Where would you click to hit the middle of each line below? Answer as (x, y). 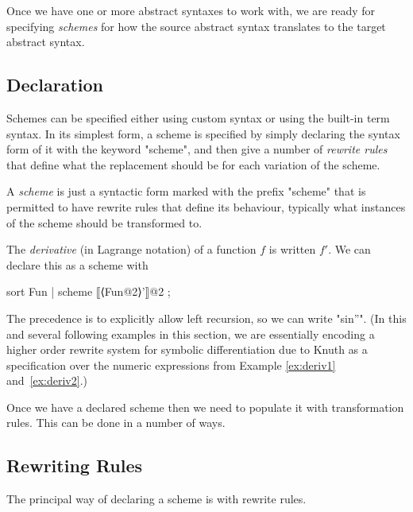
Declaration (55, 85)
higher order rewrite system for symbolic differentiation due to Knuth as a (187, 349)
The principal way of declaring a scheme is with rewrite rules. (156, 499)
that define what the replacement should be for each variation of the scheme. (193, 164)
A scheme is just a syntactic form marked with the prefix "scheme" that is (186, 191)
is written (292, 249)
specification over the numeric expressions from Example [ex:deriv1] (171, 365)
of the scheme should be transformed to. (104, 222)
